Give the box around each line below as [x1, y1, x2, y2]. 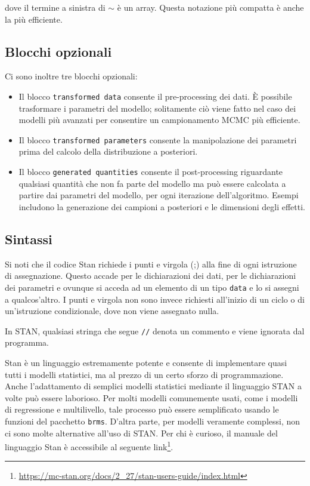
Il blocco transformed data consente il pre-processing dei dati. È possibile [18, 90, 292, 102]
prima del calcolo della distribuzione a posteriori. [18, 145, 198, 158]
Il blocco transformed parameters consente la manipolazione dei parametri [18, 133, 297, 146]
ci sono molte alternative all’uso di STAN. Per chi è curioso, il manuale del [5, 426, 278, 439]
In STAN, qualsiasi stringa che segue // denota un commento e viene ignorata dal [5, 324, 305, 337]
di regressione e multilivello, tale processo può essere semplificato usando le [5, 403, 279, 416]
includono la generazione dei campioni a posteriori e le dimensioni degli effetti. [18, 200, 305, 213]
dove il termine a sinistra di [5, 1, 106, 13]
